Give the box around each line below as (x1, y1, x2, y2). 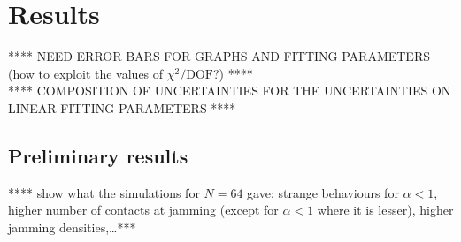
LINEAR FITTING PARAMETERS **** (8, 98, 236, 117)
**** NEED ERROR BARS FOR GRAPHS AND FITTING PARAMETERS (8, 47, 430, 65)
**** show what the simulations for (8, 183, 200, 201)
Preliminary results (8, 141, 188, 169)
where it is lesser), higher (317, 200, 454, 219)
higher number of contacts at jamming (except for (8, 200, 279, 219)
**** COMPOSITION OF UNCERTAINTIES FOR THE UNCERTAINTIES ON (8, 81, 451, 100)
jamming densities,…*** (8, 217, 136, 236)
